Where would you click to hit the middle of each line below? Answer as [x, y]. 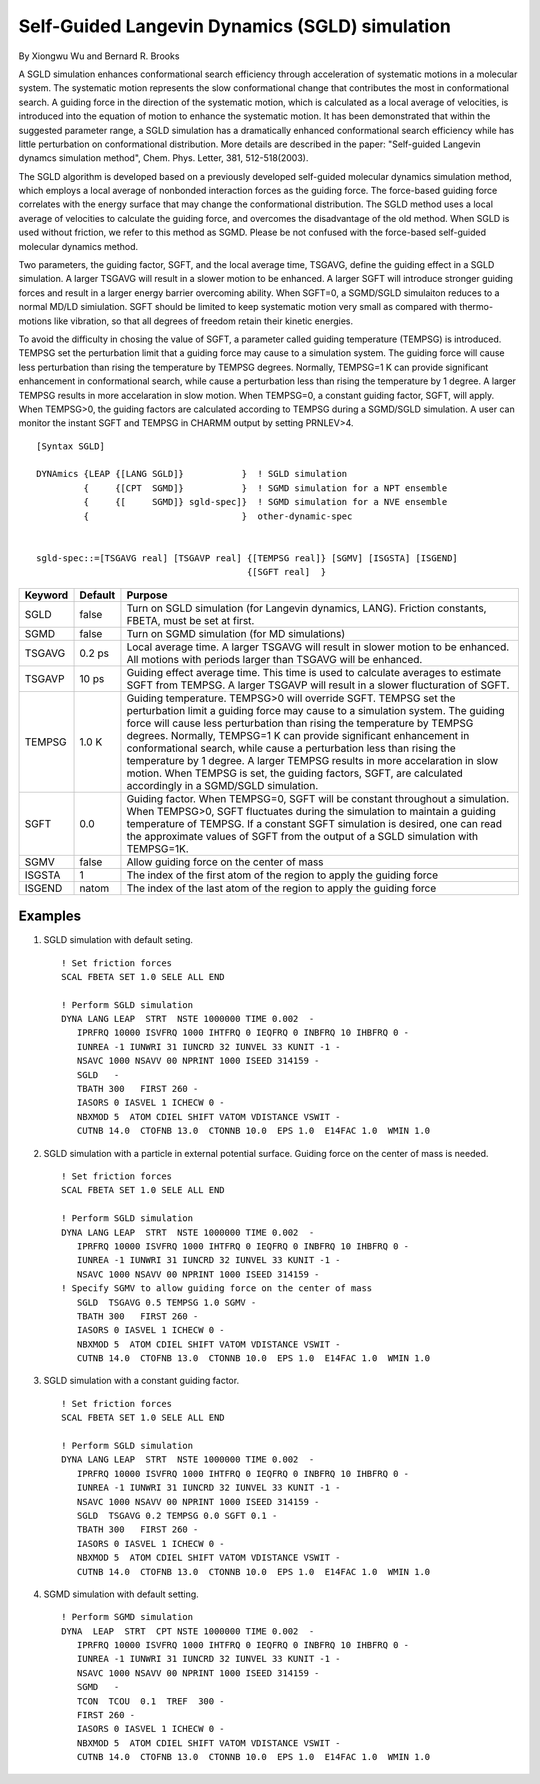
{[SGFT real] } [286, 572]
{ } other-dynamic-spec [218, 516]
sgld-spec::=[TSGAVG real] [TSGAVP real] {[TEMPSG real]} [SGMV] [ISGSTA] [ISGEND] [247, 558]
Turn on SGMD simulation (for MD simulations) [236, 633]
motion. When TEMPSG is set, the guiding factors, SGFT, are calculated [295, 773]
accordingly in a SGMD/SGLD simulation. [222, 785]
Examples [50, 916]
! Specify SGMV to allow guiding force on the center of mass [217, 1288]
